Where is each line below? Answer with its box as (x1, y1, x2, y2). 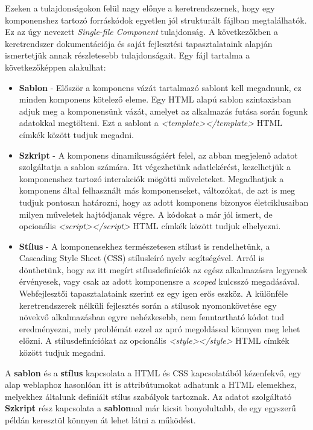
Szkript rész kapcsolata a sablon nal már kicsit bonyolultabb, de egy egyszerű (5, 402, 296, 414)
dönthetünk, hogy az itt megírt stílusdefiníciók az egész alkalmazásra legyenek (19, 263, 308, 276)
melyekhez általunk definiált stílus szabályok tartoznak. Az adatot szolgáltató (5, 390, 292, 402)
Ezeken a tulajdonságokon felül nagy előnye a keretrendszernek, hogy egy (5, 2, 275, 14)
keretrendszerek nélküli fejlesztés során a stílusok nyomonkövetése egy (19, 299, 277, 311)
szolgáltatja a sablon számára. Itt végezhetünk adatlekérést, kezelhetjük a (19, 160, 291, 173)
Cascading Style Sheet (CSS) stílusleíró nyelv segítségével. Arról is (19, 251, 264, 264)
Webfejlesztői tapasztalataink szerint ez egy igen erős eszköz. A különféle (19, 287, 288, 300)
